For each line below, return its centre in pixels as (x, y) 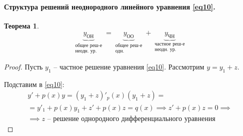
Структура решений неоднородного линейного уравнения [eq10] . (110, 6)
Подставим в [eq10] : (34, 84)
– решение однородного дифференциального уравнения (131, 119)
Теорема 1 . (21, 25)
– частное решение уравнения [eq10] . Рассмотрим (129, 67)
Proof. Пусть (23, 67)
